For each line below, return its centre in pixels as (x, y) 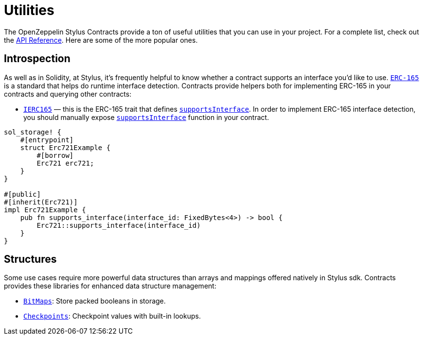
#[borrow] (55, 155)
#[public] (22, 194)
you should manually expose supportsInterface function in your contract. (146, 117)
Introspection (37, 59)
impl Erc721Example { (45, 210)
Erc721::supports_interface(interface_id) (119, 225)
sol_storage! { (33, 132)
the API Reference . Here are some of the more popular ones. (101, 40)
